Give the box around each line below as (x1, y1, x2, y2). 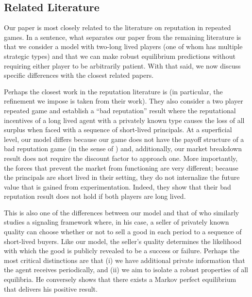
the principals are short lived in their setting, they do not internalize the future (4, 172, 240, 182)
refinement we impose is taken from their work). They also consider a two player (4, 96, 243, 106)
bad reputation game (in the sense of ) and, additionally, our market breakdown (4, 143, 242, 154)
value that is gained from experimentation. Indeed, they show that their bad (4, 181, 231, 192)
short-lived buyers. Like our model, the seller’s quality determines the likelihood (4, 236, 242, 246)
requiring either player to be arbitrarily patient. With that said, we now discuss (4, 60, 241, 70)
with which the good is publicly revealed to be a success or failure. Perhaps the (4, 245, 239, 256)
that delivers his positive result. (4, 283, 98, 294)
